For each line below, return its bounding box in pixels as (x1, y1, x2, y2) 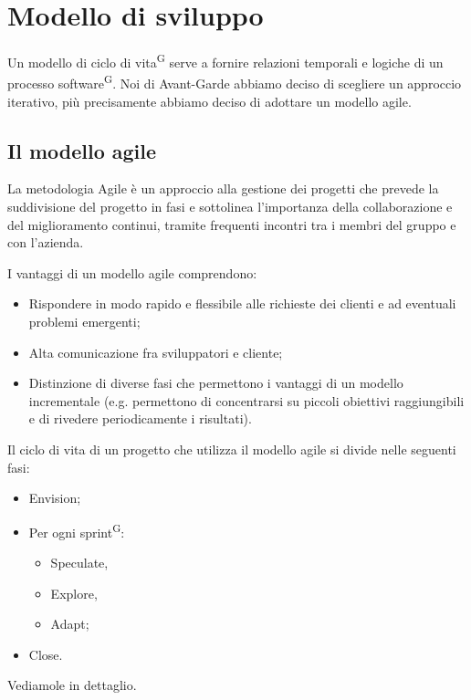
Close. (28, 644, 63, 663)
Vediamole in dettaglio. (7, 675, 137, 695)
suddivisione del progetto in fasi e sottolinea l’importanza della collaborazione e (7, 197, 453, 216)
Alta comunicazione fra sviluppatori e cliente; (28, 342, 283, 361)
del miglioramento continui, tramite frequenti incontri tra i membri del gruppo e (7, 214, 456, 234)
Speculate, (50, 552, 109, 571)
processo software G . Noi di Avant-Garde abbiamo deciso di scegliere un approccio (7, 71, 462, 93)
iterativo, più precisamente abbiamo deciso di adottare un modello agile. (7, 91, 412, 110)
